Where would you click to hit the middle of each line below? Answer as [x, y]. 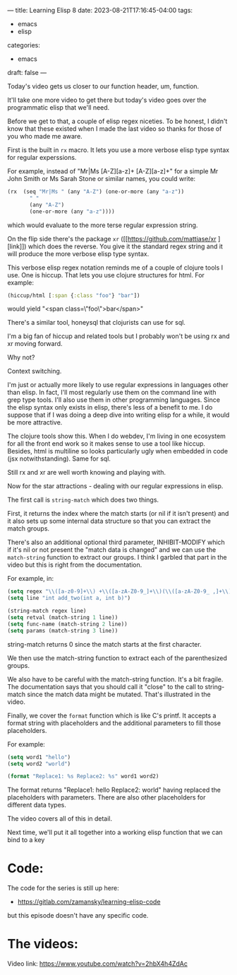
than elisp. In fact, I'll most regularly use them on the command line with [112, 393]
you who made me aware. [45, 136]
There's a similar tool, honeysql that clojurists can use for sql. [96, 323]
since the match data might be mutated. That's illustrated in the [119, 694]
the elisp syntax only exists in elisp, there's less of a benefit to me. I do [110, 408]
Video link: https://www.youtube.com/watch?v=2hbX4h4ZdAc [98, 964]
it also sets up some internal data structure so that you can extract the [109, 521]
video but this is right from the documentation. [75, 565]
